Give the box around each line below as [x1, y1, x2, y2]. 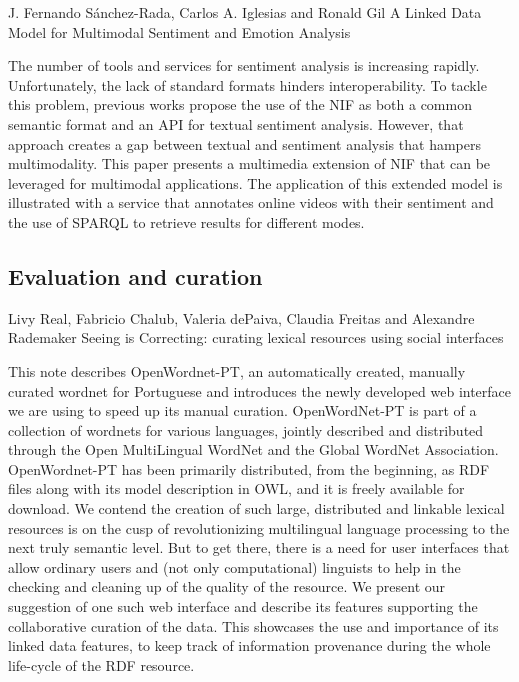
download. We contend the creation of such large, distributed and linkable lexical [8, 498, 505, 519]
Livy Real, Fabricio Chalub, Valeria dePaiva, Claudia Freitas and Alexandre [8, 307, 475, 328]
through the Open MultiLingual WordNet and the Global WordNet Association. [8, 439, 499, 460]
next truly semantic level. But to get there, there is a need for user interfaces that [8, 537, 510, 558]
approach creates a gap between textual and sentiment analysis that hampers [8, 133, 481, 154]
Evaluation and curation [8, 260, 263, 291]
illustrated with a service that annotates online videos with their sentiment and [8, 192, 494, 213]
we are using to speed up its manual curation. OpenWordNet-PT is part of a [8, 400, 477, 421]
